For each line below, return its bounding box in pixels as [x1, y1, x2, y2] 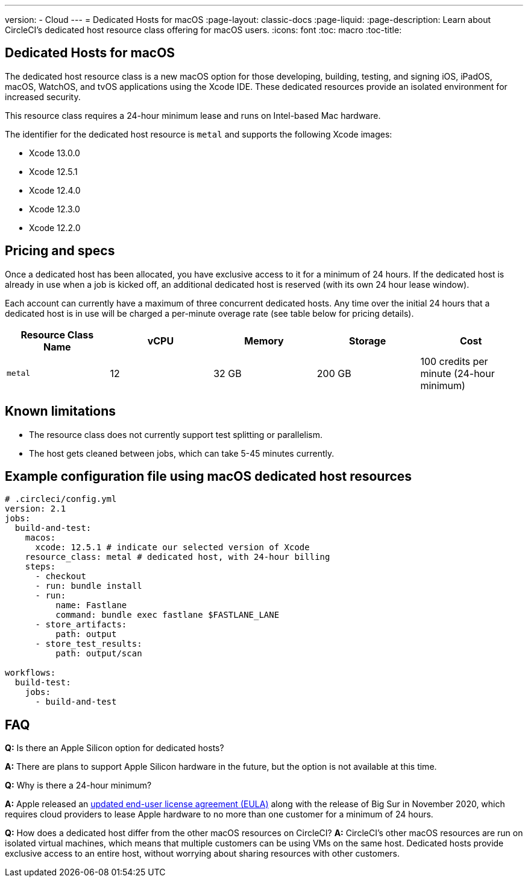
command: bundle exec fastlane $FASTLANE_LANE [55, 610, 280, 620]
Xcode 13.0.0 [29, 147, 80, 158]
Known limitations [5, 404, 116, 419]
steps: [25, 562, 56, 572]
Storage [348, 334, 386, 347]
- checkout [35, 571, 86, 582]
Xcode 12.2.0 [29, 222, 81, 233]
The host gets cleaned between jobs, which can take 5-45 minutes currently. [29, 448, 335, 458]
